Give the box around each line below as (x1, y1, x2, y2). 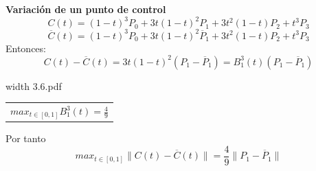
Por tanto (5, 131, 46, 146)
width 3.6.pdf (5, 78, 62, 93)
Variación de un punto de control (5, 2, 166, 16)
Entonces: (5, 41, 46, 55)
